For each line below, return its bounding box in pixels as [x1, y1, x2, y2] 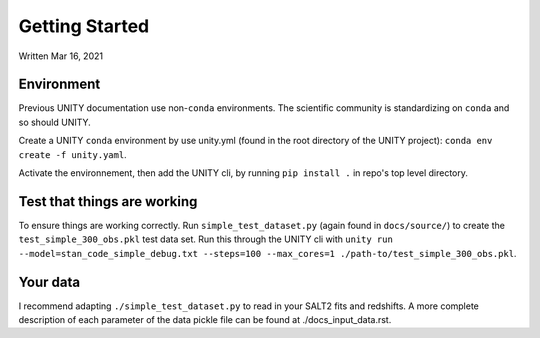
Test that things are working [18, 193, 198, 210]
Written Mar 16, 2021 [18, 50, 104, 62]
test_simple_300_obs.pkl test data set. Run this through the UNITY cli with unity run [18, 233, 394, 245]
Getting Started [18, 15, 150, 37]
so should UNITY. [18, 116, 92, 128]
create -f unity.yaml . [18, 148, 127, 160]
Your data [18, 273, 80, 290]
